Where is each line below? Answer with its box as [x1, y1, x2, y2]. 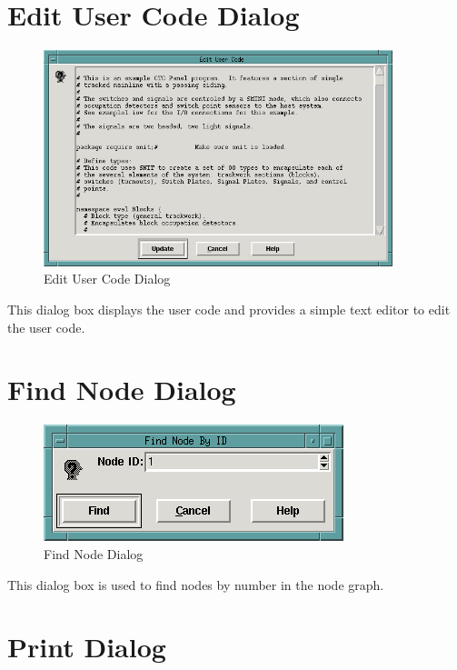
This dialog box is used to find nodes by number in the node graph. [7, 575, 384, 594]
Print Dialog [7, 628, 166, 665]
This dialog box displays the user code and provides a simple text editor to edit [7, 300, 451, 319]
